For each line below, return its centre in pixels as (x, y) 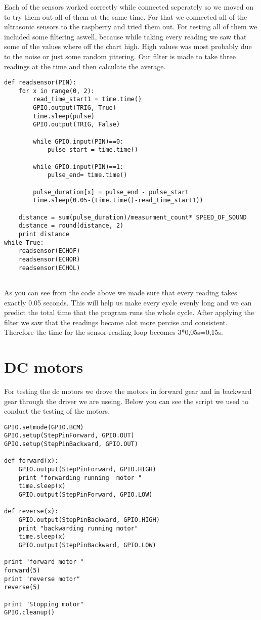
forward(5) (22, 570)
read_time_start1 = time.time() (88, 99)
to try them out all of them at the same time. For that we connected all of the (126, 16)
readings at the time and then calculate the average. (85, 66)
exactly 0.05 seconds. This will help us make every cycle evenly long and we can (128, 302)
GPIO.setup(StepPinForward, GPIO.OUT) (69, 436)
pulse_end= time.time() (87, 175)
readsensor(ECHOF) (49, 251)
